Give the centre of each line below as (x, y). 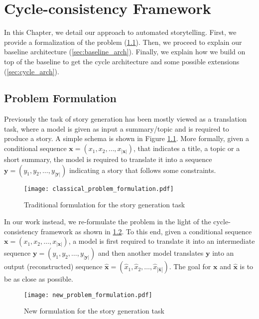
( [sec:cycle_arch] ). (32, 71)
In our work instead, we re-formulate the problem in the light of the (108, 221)
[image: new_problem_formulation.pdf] (88, 295)
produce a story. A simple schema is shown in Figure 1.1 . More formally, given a (127, 138)
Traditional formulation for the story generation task (105, 205)
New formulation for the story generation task (94, 311)
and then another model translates (151, 253)
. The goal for (190, 266)
